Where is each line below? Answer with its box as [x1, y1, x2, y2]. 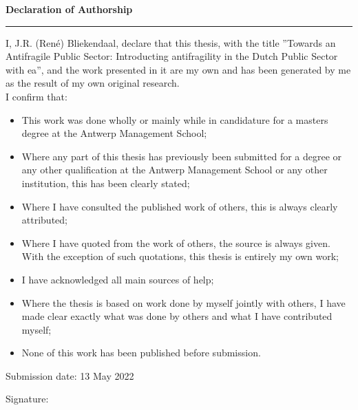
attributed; [21, 213, 67, 227]
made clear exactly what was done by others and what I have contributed [21, 309, 333, 323]
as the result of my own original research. [6, 76, 180, 90]
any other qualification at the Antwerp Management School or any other [21, 162, 328, 177]
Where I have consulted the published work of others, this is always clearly [21, 199, 338, 213]
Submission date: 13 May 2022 [6, 368, 134, 382]
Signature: [6, 391, 49, 406]
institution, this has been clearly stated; [21, 175, 190, 190]
